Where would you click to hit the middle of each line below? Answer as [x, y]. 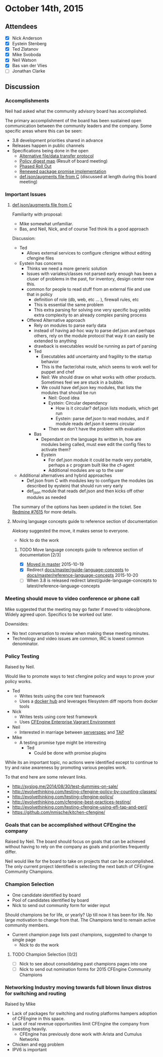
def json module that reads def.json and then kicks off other [85, 491]
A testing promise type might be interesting [63, 742]
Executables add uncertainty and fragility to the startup [97, 356]
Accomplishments [27, 100]
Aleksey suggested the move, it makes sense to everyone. [70, 531]
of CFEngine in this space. [38, 1019]
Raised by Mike [20, 1004]
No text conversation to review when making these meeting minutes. [81, 633]
